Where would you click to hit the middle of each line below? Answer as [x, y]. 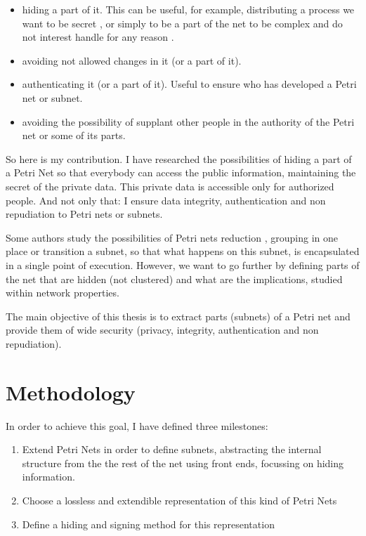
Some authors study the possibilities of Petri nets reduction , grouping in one [172, 237]
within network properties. [63, 293]
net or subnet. [52, 97]
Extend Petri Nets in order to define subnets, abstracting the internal [172, 449]
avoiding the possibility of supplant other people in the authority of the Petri [188, 121]
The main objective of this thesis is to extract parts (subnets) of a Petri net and [178, 316]
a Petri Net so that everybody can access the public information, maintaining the [181, 172]
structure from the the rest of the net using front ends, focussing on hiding [183, 463]
